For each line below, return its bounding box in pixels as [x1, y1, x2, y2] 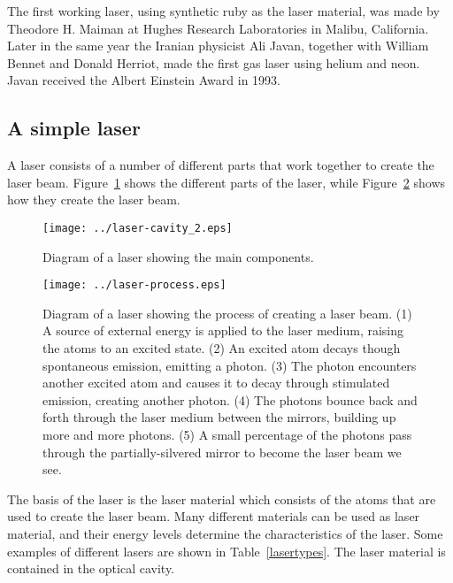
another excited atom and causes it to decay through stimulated [42, 373, 390, 392]
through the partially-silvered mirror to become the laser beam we [42, 442, 402, 461]
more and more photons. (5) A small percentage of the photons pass [42, 426, 412, 444]
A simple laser [7, 114, 141, 142]
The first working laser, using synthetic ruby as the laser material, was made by [7, 2, 440, 19]
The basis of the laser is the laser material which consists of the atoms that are [7, 489, 436, 508]
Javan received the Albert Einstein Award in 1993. [7, 71, 280, 89]
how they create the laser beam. [7, 190, 180, 209]
